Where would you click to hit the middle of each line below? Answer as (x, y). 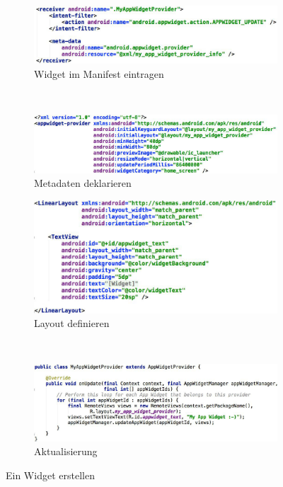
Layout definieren (72, 323)
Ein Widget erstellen (50, 475)
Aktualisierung (66, 451)
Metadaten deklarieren (83, 183)
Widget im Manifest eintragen (99, 73)
